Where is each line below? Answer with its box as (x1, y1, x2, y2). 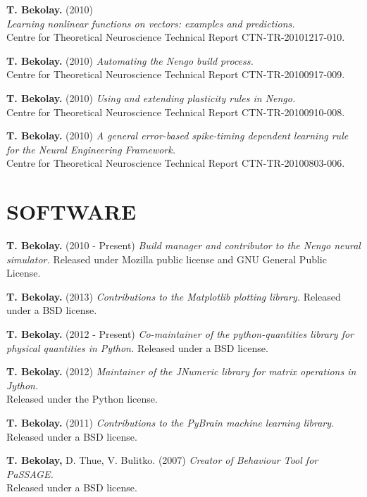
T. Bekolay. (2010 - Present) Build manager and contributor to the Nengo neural (6, 238, 361, 253)
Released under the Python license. (6, 391, 158, 406)
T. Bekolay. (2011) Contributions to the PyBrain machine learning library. (6, 415, 335, 429)
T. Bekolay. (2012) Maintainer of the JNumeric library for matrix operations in (6, 364, 356, 379)
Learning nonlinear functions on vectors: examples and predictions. (6, 15, 295, 30)
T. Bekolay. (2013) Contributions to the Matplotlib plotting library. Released (6, 289, 341, 303)
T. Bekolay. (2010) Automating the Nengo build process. (6, 53, 254, 68)
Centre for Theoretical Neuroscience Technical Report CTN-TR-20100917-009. (6, 67, 345, 82)
